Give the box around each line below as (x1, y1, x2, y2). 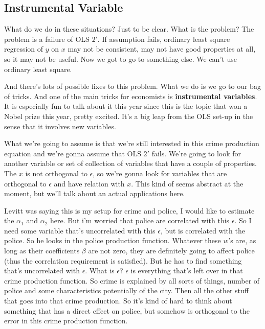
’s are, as (228, 235, 256, 246)
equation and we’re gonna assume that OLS (4, 148, 141, 158)
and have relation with (54, 178, 125, 189)
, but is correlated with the (160, 225, 245, 236)
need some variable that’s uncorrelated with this (4, 225, 156, 236)
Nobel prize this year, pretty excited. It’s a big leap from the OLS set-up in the (4, 110, 253, 121)
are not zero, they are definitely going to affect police (88, 245, 255, 256)
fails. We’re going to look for (151, 148, 241, 158)
